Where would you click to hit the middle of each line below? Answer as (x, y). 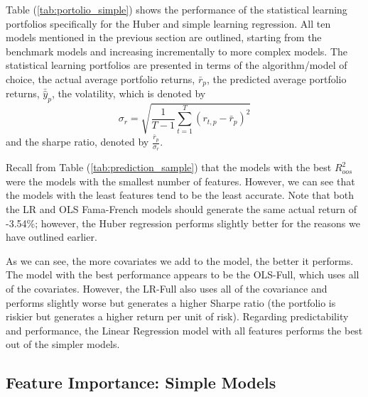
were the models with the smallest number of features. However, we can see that (180, 181)
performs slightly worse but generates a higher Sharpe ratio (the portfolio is (171, 302)
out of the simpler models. (63, 344)
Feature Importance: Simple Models (141, 382)
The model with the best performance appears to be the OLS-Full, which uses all (183, 274)
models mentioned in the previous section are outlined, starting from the (164, 37)
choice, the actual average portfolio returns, (101, 78)
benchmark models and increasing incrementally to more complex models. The (177, 51)
